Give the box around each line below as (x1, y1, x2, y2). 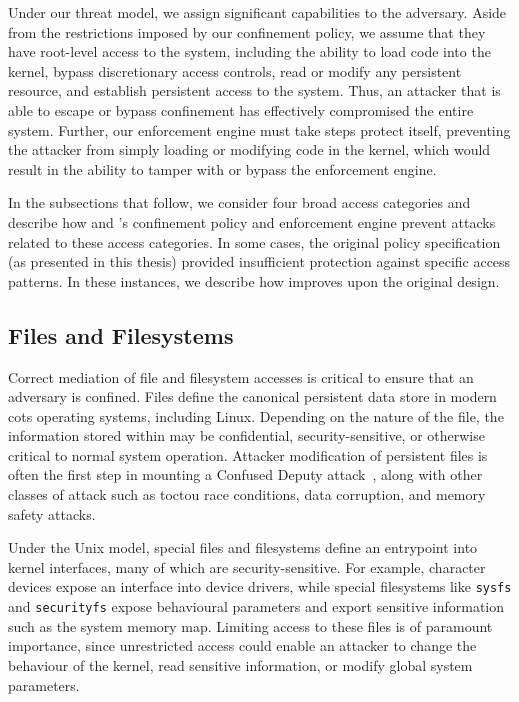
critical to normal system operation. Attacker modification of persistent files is (8, 444, 488, 465)
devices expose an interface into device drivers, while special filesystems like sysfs (8, 576, 512, 597)
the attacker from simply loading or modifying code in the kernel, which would (8, 139, 491, 160)
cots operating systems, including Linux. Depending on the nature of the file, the (8, 405, 504, 426)
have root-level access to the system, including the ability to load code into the (8, 41, 491, 62)
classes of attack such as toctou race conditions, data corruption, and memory (8, 484, 486, 505)
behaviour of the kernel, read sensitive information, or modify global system (8, 654, 473, 675)
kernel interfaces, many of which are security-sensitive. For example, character (8, 556, 486, 577)
